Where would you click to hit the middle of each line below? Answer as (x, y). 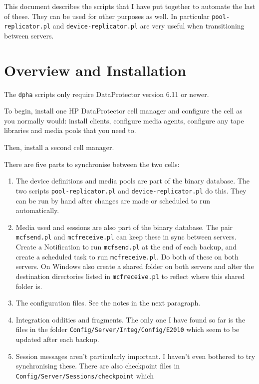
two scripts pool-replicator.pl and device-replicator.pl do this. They (131, 190)
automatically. (37, 210)
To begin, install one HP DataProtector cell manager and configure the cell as (123, 111)
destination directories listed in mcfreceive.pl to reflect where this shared (130, 276)
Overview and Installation (95, 70)
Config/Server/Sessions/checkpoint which (85, 375)
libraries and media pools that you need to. (70, 130)
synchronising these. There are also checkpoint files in (98, 366)
